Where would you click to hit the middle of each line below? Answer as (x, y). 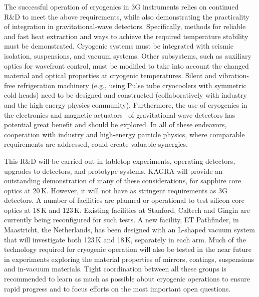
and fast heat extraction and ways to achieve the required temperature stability (126, 36)
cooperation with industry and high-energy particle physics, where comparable (124, 134)
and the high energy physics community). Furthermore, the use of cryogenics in (126, 104)
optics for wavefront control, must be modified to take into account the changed (126, 65)
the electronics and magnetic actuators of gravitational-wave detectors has (120, 114)
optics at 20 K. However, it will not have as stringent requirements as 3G (116, 190)
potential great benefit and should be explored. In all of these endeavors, (115, 124)
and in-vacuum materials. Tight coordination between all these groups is (115, 269)
